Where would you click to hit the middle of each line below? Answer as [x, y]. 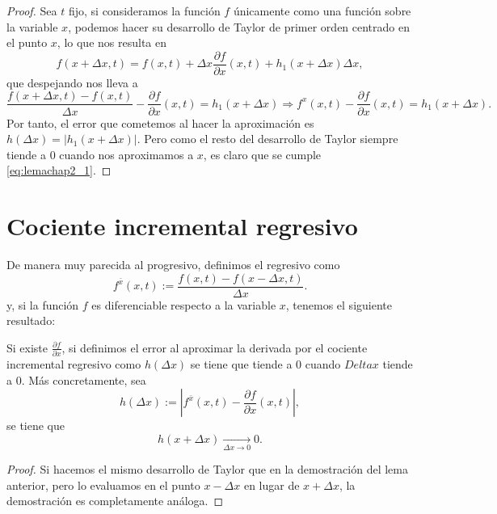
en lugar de [272, 485]
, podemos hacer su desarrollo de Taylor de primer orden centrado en [239, 26]
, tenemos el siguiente [339, 304]
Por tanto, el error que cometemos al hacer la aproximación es [160, 122]
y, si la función [43, 304]
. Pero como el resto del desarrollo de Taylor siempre [267, 139]
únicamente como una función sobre [322, 11]
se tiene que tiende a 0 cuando [265, 364]
